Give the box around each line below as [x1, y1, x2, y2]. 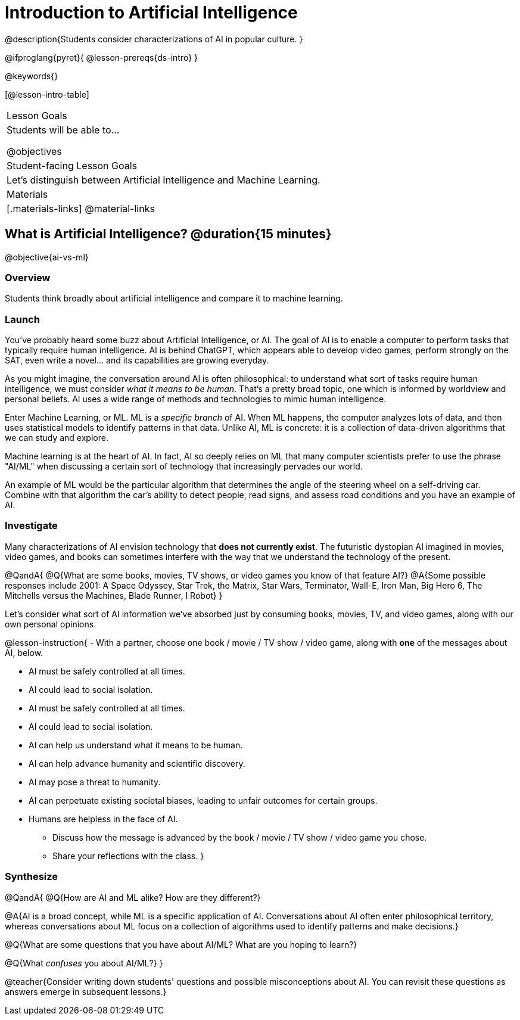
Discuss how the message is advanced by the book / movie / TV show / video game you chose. [52, 832, 427, 842]
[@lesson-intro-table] [5, 89, 89, 99]
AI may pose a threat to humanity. [29, 776, 161, 787]
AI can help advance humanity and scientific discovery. [29, 758, 245, 769]
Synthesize [5, 870, 58, 883]
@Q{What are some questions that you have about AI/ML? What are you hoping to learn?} [5, 939, 357, 950]
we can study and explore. [5, 433, 108, 443]
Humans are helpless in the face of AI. [29, 813, 178, 824]
